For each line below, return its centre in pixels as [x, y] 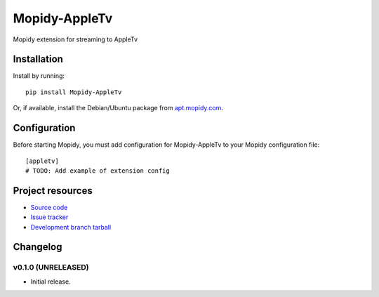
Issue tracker [49, 217]
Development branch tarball [71, 227]
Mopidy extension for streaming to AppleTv [75, 39]
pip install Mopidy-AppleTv [74, 92]
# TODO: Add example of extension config [98, 171]
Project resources [53, 191]
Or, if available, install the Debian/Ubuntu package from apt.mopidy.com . [118, 108]
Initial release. [51, 282]
